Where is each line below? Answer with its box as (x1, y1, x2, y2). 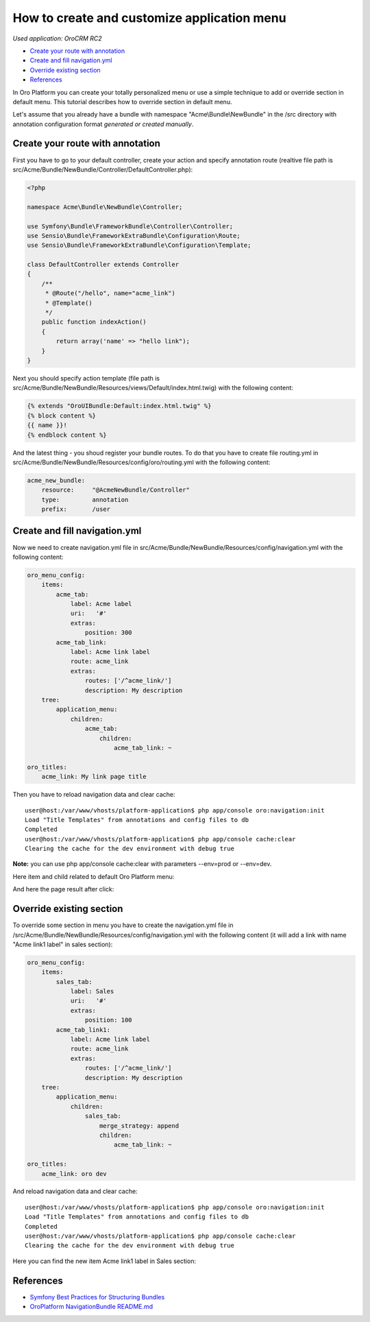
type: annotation (41, 496, 129, 503)
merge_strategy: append (99, 1122, 180, 1129)
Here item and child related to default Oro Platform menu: (12, 872, 175, 880)
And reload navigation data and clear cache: (12, 1187, 138, 1196)
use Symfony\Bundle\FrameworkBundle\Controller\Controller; (27, 222, 234, 230)
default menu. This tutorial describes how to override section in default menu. (12, 97, 232, 106)
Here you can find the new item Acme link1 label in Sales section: (12, 1257, 197, 1265)
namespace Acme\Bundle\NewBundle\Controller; (27, 203, 183, 211)
